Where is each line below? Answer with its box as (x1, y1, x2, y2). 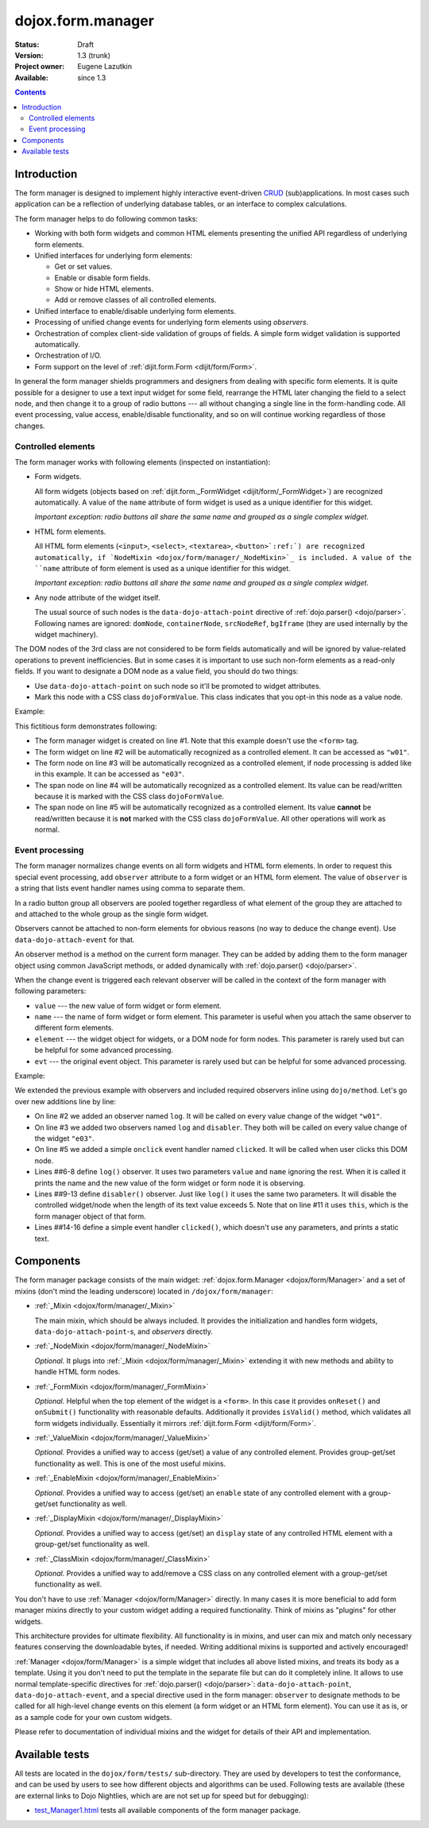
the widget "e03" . (34, 1133, 95, 1143)
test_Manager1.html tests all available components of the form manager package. (34, 1806, 301, 1815)
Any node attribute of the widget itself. (34, 593, 160, 602)
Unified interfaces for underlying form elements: (34, 250, 193, 260)
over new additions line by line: (14, 1096, 117, 1106)
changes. (14, 421, 45, 431)
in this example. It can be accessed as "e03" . (34, 769, 185, 779)
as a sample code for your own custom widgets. (14, 1712, 172, 1722)
